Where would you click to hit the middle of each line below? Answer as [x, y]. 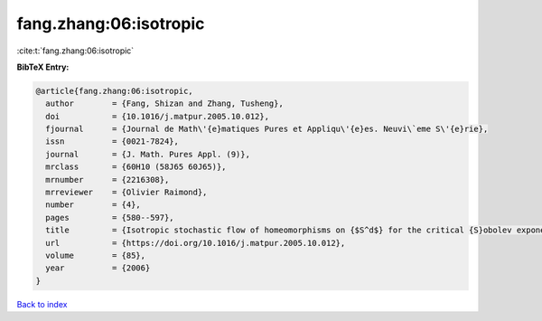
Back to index [42, 304]
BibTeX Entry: [43, 67]
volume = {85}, [96, 255]
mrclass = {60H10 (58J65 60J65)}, [136, 167]
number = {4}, [93, 205]
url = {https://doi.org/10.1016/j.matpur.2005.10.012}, [196, 243]
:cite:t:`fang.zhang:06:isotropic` [75, 51]
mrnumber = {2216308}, [107, 179]
